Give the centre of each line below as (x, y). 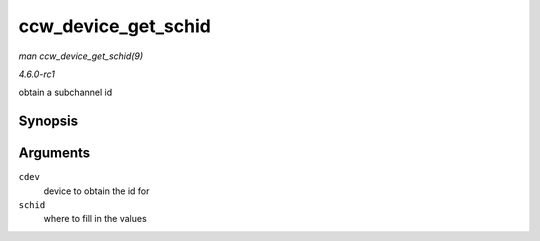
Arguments (54, 153)
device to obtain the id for (96, 191)
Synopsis (48, 121)
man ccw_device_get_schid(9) (81, 56)
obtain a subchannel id (65, 92)
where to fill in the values (95, 219)
